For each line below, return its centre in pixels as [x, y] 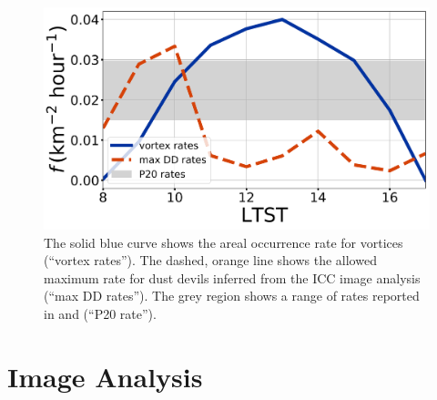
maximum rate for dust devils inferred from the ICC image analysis [232, 277]
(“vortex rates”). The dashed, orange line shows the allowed [210, 260]
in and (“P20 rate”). [100, 314]
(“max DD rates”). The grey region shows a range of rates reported [232, 296]
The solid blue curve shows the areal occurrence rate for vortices [224, 242]
